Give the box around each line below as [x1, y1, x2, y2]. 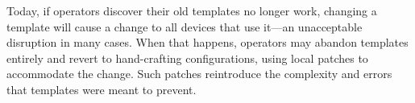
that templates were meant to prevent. [6, 80, 197, 97]
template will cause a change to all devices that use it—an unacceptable [6, 18, 363, 35]
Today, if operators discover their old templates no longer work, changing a [6, 2, 377, 19]
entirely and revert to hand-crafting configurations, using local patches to [6, 49, 368, 66]
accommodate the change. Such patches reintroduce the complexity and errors [6, 65, 392, 82]
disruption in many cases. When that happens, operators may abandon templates [6, 34, 409, 51]
